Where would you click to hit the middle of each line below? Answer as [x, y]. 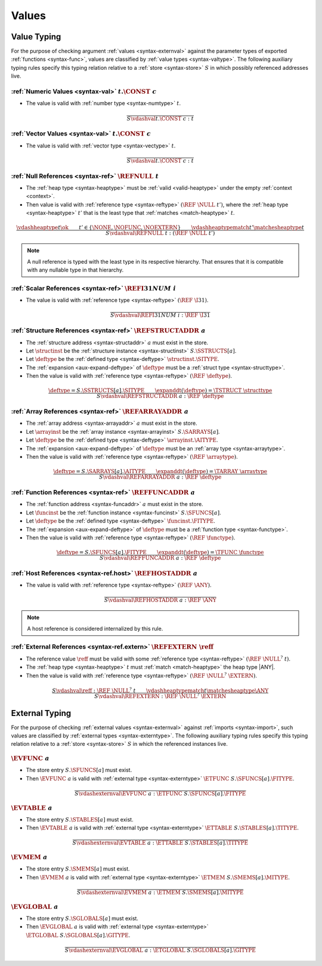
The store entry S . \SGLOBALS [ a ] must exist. [82, 918]
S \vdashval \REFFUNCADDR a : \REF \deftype [160, 558]
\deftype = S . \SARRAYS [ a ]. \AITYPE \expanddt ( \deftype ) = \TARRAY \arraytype [160, 472]
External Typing [41, 713]
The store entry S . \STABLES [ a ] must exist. [80, 819]
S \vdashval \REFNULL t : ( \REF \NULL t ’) [160, 233]
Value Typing [36, 37]
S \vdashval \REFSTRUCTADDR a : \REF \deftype [160, 396]
